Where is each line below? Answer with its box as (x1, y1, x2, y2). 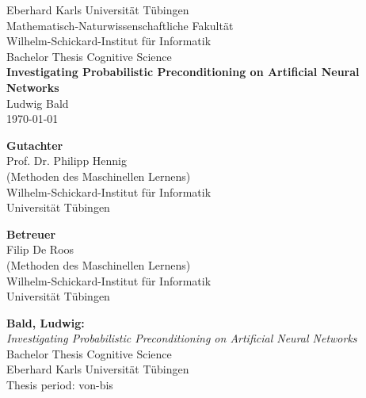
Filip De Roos (6, 241, 74, 258)
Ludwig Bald (6, 94, 69, 111)
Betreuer (6, 225, 56, 242)
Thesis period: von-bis (6, 377, 113, 393)
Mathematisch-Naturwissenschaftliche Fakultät (6, 17, 234, 33)
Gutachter (6, 136, 63, 153)
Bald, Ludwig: (6, 314, 85, 331)
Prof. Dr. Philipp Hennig (6, 152, 127, 169)
